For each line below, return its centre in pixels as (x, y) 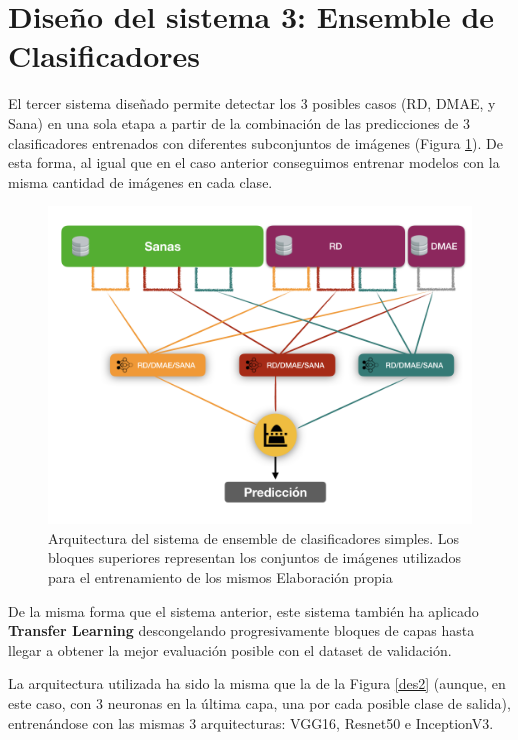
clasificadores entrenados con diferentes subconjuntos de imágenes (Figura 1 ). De (255, 142)
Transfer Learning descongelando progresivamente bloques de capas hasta (241, 630)
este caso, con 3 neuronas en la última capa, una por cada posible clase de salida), (259, 703)
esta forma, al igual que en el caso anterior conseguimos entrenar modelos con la (254, 162)
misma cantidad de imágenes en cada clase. (140, 181)
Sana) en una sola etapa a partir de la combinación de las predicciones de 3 (239, 122)
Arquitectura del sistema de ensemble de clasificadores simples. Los (254, 537)
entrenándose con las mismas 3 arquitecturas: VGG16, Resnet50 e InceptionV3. (251, 722)
